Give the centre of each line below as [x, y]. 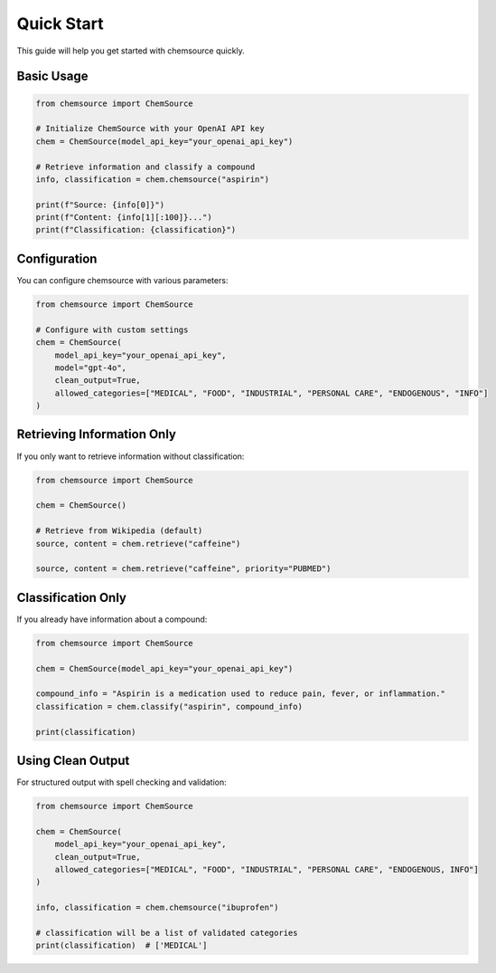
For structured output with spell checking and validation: [122, 782]
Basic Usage [52, 76]
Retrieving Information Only [96, 434]
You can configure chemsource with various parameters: [122, 280]
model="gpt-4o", [90, 367]
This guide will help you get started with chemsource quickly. [131, 51]
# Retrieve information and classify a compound [145, 167]
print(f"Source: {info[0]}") [100, 205]
